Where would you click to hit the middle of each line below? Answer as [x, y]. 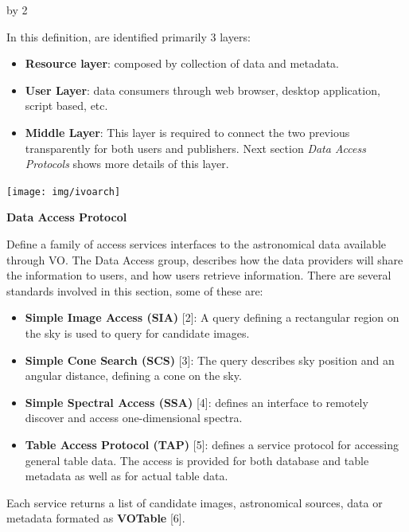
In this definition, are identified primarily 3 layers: [129, 36]
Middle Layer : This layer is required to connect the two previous [187, 132]
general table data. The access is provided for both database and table [197, 460]
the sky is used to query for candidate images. [137, 332]
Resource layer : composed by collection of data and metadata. [182, 63]
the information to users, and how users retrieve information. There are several [199, 275]
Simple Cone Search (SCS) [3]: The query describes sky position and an [210, 360]
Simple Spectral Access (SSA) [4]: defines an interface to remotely [197, 402]
